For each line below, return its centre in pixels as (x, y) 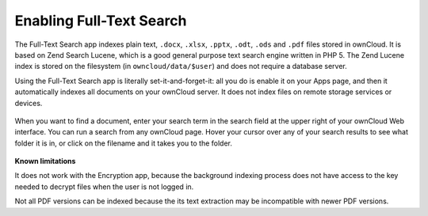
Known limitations (45, 161)
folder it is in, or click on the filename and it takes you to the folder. (124, 143)
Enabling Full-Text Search (101, 21)
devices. (29, 103)
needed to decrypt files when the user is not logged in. (104, 187)
